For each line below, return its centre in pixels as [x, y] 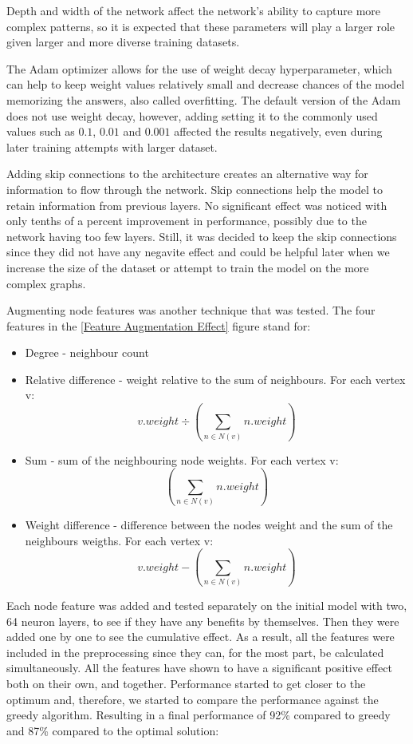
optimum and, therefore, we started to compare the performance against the [193, 699]
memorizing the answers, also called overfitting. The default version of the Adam [204, 99]
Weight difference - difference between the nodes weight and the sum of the [209, 525]
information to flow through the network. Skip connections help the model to [195, 189]
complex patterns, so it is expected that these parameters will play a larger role [201, 26]
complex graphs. [46, 283]
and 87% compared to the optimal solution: [113, 730]
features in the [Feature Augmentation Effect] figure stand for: [159, 325]
